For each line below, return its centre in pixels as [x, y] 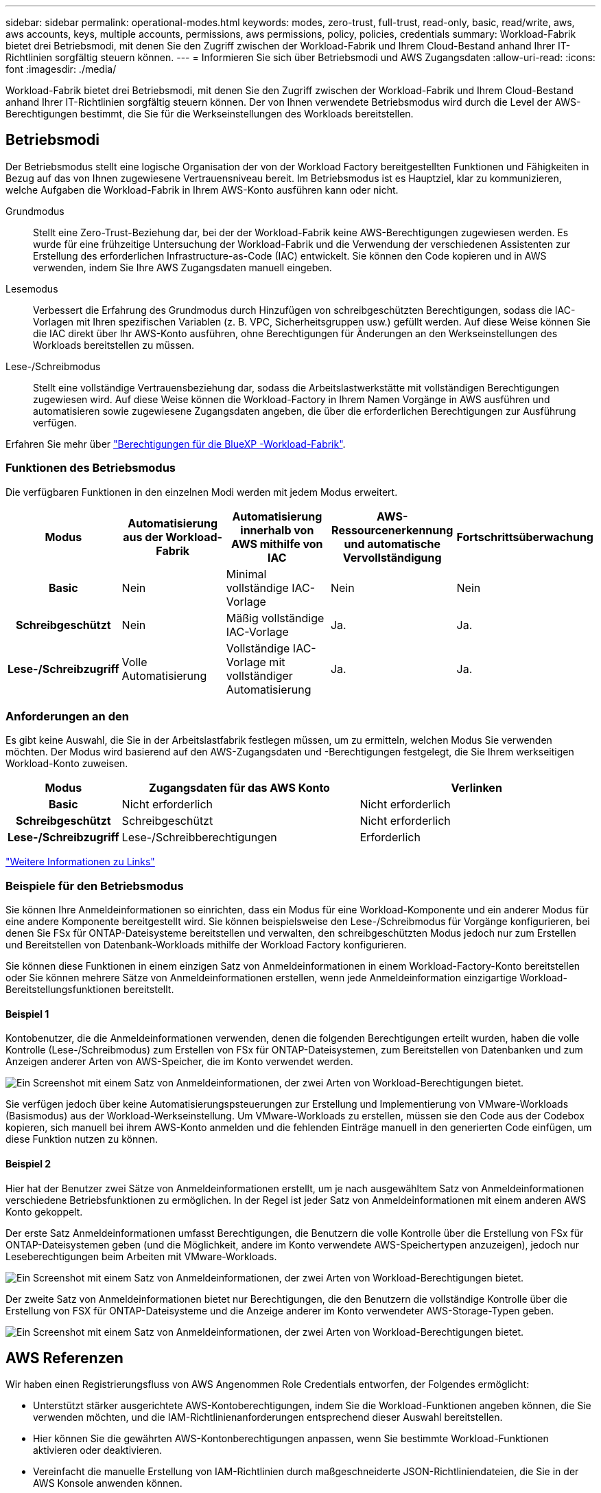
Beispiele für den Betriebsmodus [95, 886]
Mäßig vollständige [275, 618]
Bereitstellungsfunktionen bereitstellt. [90, 990]
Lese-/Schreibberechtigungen [199, 837]
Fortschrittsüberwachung [525, 537]
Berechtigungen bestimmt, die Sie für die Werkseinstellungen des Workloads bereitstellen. [210, 114]
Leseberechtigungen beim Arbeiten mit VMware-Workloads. [141, 1256]
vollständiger [259, 675]
